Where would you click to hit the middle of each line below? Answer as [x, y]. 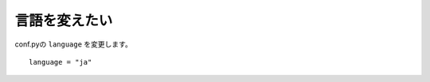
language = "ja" [61, 62]
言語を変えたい [64, 20]
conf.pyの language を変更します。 [74, 44]
